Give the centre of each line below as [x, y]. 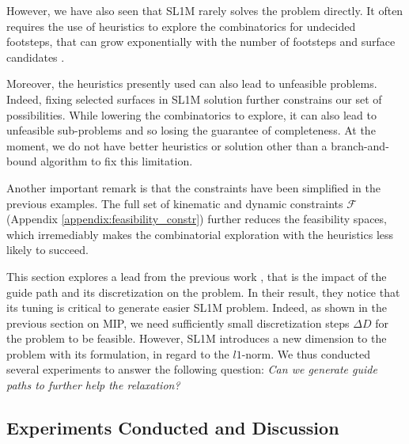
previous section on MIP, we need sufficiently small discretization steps [178, 323]
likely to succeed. [47, 250]
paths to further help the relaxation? [93, 385]
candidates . [36, 57]
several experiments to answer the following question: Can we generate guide [192, 369]
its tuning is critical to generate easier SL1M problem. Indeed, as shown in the [197, 307]
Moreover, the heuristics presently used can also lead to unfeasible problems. [192, 83]
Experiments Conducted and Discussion [173, 428]
